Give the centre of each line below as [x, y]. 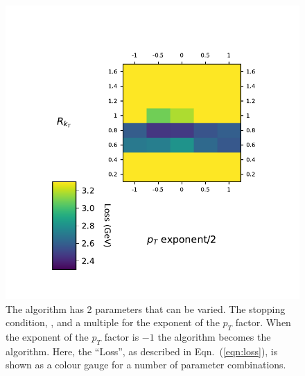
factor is [122, 336]
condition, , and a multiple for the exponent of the [113, 322]
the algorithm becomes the [214, 336]
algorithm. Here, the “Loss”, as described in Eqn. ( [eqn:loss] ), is [142, 351]
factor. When [263, 322]
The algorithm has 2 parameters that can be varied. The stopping [146, 308]
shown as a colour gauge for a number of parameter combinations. [146, 365]
